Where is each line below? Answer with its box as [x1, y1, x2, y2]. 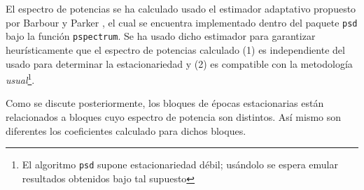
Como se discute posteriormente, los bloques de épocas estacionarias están [6, 96, 324, 110]
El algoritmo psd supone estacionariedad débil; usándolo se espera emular [22, 157, 338, 172]
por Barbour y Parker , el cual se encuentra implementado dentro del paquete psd [6, 15, 358, 29]
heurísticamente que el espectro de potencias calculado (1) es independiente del [6, 42, 345, 57]
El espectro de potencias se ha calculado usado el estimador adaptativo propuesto [6, 1, 356, 15]
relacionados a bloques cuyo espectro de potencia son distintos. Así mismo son [6, 109, 342, 124]
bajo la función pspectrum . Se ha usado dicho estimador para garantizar [6, 29, 316, 43]
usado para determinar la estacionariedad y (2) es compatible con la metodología [6, 56, 353, 71]
